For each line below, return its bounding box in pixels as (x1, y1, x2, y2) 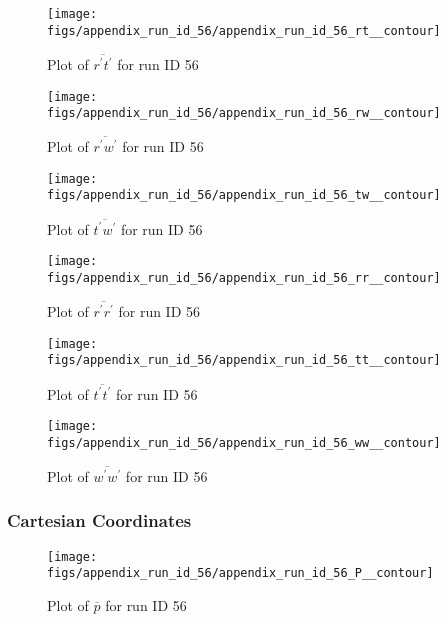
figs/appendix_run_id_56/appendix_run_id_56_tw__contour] (47, 188, 441, 203)
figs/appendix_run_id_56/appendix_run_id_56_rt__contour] (47, 23, 441, 38)
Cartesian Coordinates (7, 508, 192, 533)
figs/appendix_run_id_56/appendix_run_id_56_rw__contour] (47, 106, 441, 121)
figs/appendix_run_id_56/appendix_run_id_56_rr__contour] (47, 271, 441, 286)
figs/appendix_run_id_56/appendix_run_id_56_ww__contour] (47, 435, 441, 450)
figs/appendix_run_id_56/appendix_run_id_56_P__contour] (47, 566, 434, 581)
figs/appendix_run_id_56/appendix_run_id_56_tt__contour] (47, 353, 441, 368)
